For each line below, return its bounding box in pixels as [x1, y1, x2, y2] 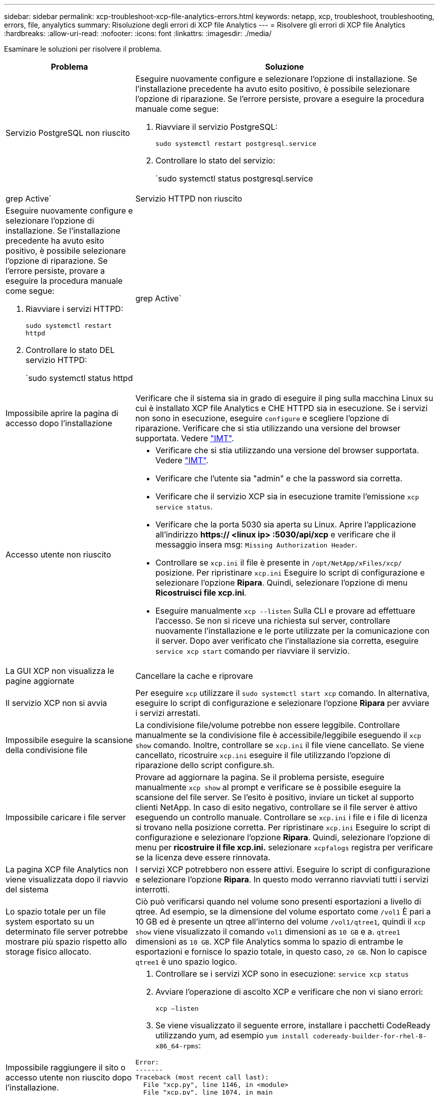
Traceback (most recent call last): [135, 1073, 269, 1081]
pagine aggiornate [6, 676, 75, 686]
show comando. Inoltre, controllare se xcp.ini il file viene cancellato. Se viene [135, 740, 424, 750]
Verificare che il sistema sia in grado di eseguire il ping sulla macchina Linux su [135, 393, 433, 403]
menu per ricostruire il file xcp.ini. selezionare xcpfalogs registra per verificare [135, 842, 433, 852]
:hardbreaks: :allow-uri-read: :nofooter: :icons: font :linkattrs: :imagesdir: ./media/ [4, 29, 272, 38]
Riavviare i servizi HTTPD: [26, 304, 123, 314]
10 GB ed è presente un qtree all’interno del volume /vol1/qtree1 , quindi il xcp [135, 917, 425, 927]
